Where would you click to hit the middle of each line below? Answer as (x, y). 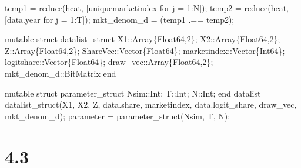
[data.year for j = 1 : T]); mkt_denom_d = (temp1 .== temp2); (120, 19)
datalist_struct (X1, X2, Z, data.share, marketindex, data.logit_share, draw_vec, (151, 104)
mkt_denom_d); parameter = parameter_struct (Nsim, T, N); (118, 116)
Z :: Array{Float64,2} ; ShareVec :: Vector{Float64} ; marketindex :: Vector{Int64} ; (145, 50)
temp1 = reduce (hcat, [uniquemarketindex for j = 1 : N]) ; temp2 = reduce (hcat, (147, 8)
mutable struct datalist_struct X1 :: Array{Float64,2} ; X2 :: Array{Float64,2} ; (143, 39)
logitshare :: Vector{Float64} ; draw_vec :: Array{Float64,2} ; (109, 62)
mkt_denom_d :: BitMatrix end (61, 73)
